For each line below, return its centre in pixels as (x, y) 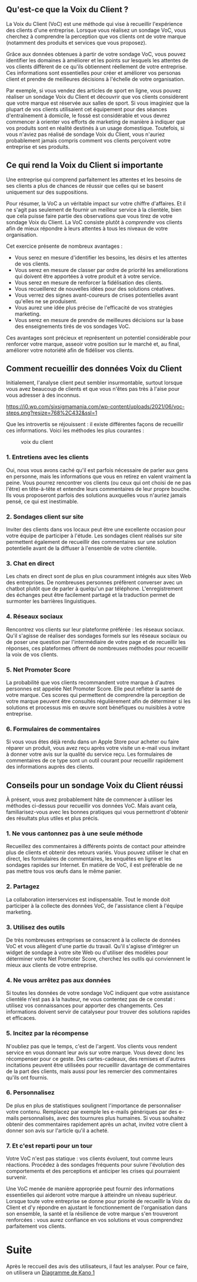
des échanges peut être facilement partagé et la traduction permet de (91, 595)
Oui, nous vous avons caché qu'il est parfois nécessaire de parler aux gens (97, 470)
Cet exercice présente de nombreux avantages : (64, 246)
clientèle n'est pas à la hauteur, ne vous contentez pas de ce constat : (91, 999)
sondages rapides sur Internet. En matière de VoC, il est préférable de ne (94, 865)
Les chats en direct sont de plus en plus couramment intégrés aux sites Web (99, 576)
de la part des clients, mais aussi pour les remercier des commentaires (92, 1071)
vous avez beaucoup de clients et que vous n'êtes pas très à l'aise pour (93, 389)
